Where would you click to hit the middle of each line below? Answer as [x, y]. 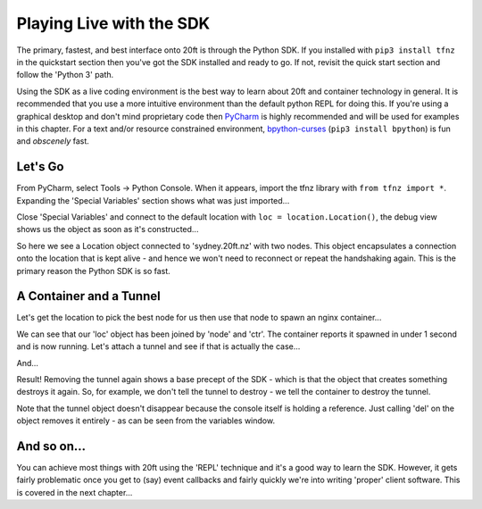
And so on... [51, 446]
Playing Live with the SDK [113, 23]
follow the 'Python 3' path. [65, 75]
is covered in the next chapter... [75, 492]
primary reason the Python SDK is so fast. [94, 271]
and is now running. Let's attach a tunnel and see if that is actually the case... [158, 346]
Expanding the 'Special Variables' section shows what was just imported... [153, 200]
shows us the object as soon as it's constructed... [108, 229]
